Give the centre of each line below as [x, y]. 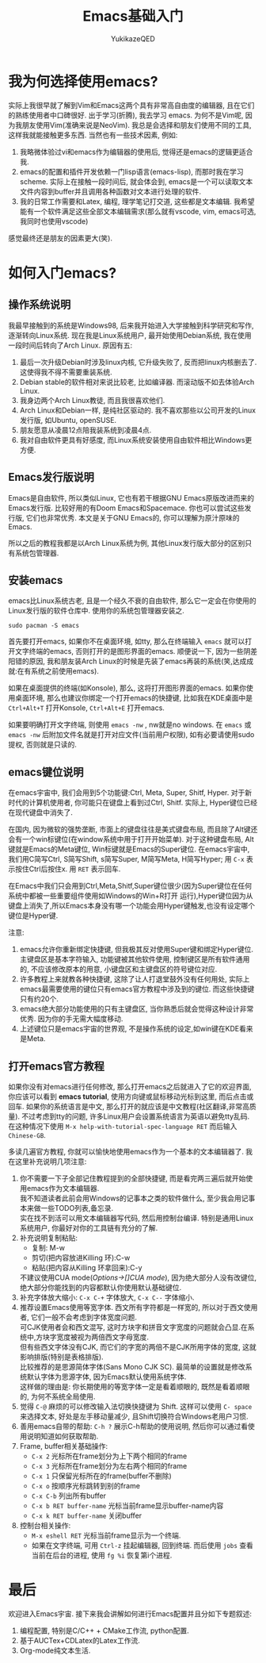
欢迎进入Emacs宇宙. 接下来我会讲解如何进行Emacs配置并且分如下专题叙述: [130, 1613]
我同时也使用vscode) [54, 221]
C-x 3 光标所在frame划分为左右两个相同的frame [109, 1465]
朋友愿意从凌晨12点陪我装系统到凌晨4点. [85, 430]
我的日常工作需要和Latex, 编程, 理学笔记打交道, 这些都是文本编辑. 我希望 [137, 201]
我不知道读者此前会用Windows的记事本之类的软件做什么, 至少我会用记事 [137, 1198]
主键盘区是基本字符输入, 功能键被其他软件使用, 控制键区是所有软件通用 [135, 959]
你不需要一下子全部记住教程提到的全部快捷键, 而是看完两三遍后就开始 [133, 1178]
